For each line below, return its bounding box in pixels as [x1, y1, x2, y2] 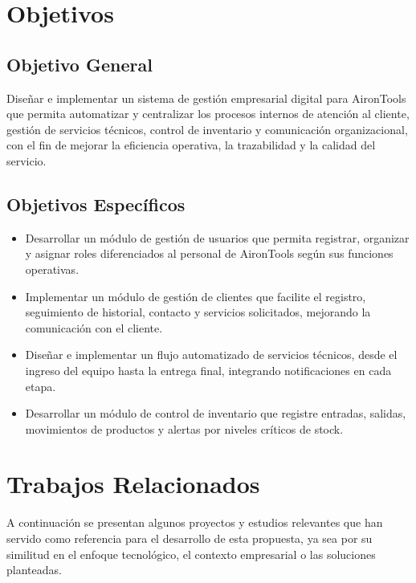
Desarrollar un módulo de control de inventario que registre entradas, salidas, [25, 405, 406, 422]
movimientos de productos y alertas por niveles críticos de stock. [25, 420, 344, 437]
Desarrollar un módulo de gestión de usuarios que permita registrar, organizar [25, 229, 410, 246]
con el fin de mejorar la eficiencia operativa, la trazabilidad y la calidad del [6, 137, 376, 153]
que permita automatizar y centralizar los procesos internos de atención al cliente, [6, 105, 410, 122]
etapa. [25, 377, 56, 394]
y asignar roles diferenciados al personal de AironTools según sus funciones [25, 245, 394, 262]
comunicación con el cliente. [25, 319, 163, 336]
